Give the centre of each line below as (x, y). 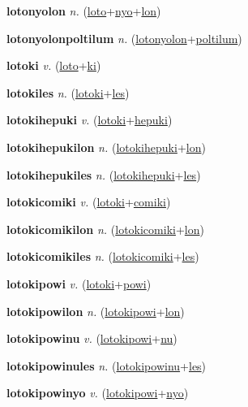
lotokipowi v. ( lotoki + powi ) (79, 283)
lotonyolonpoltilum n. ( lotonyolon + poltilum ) (124, 38)
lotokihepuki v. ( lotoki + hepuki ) (90, 120)
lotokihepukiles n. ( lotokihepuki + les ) (104, 174)
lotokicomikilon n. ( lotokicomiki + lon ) (105, 229)
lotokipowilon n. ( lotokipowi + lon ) (96, 311)
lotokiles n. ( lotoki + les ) (68, 92)
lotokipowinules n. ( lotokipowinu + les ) (107, 365)
